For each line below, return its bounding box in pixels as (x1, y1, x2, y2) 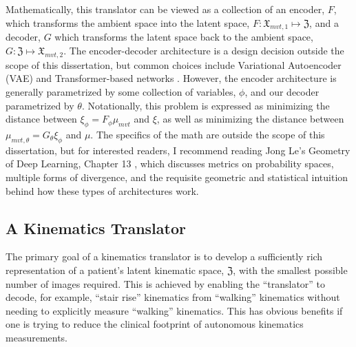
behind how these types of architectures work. (6, 183, 199, 198)
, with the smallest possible (233, 262, 348, 277)
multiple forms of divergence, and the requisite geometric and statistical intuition (6, 169, 348, 184)
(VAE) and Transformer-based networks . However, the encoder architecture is (6, 71, 337, 85)
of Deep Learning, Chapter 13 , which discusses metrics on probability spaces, (6, 156, 334, 171)
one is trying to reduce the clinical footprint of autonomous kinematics (6, 317, 304, 331)
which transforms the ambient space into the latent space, (6, 15, 250, 30)
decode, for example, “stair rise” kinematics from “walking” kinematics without (6, 290, 340, 304)
